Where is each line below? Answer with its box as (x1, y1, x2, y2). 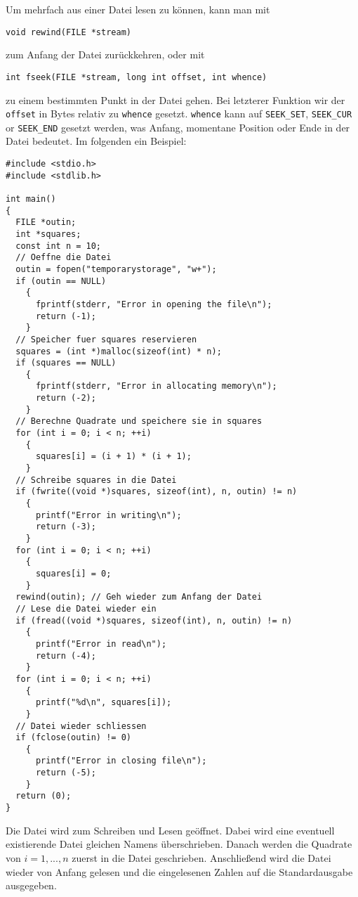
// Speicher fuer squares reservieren (15, 334, 197, 344)
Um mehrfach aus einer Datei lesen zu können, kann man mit (6, 2, 270, 16)
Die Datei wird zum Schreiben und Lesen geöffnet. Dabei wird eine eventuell (6, 822, 335, 837)
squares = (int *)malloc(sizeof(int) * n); (15, 346, 222, 356)
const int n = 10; (15, 240, 102, 251)
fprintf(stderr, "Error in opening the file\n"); (35, 299, 272, 309)
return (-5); (35, 768, 96, 778)
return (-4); (35, 650, 96, 661)
